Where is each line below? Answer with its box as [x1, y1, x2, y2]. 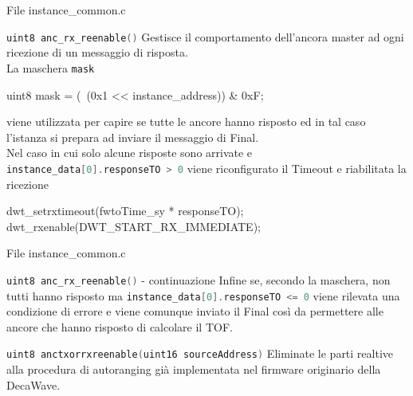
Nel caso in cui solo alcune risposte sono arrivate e [6, 144, 253, 161]
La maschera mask [6, 59, 95, 76]
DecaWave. [6, 376, 61, 393]
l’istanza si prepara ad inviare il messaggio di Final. [6, 128, 259, 145]
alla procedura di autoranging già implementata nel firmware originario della [6, 361, 381, 378]
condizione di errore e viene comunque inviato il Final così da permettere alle [6, 303, 383, 320]
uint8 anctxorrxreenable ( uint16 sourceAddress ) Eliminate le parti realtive [6, 345, 394, 362]
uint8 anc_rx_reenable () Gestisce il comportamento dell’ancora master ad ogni [6, 28, 404, 45]
